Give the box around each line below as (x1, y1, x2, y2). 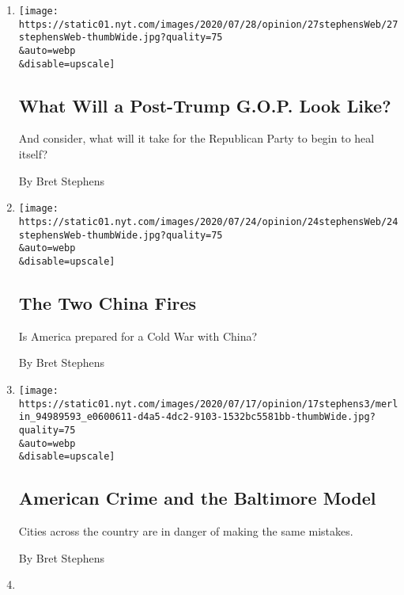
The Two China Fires (18, 290, 197, 315)
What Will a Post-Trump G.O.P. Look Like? (18, 93, 391, 117)
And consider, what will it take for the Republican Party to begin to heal (18, 130, 375, 147)
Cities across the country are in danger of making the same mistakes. (18, 523, 353, 540)
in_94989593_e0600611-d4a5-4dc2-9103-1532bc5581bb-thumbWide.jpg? (18, 411, 376, 423)
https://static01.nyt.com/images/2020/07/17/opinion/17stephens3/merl (18, 398, 398, 410)
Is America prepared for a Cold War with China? (18, 327, 258, 344)
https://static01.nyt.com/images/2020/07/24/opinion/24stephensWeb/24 (18, 215, 398, 227)
